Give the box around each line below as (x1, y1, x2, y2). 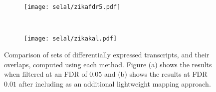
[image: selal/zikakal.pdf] (24, 35, 117, 43)
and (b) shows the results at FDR (104, 69, 208, 79)
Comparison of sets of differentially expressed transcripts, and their (4, 49, 210, 59)
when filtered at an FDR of (4, 69, 87, 79)
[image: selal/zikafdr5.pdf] (24, 3, 121, 10)
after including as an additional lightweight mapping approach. (18, 78, 211, 89)
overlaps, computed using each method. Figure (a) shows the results (4, 59, 212, 69)
